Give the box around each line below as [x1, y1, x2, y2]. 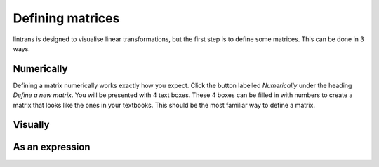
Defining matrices [13, 10, 120, 26]
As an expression [13, 141, 91, 153]
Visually [13, 119, 50, 131]
